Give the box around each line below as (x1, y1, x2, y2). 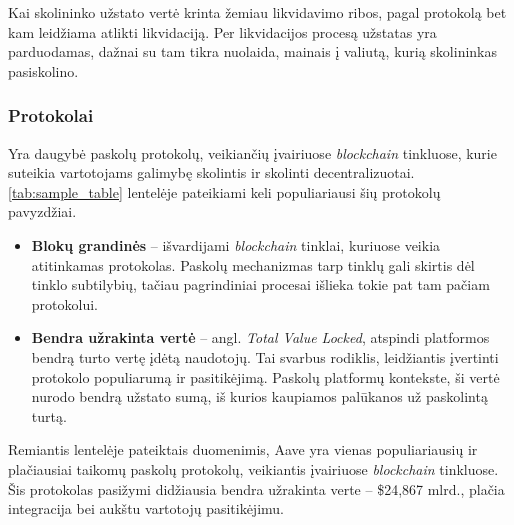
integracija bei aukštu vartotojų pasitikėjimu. (8, 498, 284, 519)
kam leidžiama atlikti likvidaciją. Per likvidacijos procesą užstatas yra (8, 21, 437, 42)
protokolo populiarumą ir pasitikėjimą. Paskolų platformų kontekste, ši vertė (31, 366, 500, 387)
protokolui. (31, 293, 98, 314)
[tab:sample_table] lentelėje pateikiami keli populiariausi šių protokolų (8, 181, 441, 202)
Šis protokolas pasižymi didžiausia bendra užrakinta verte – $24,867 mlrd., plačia (8, 478, 505, 499)
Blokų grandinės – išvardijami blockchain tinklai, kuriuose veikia (31, 234, 441, 255)
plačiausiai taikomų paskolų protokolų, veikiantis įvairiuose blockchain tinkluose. (8, 458, 499, 479)
